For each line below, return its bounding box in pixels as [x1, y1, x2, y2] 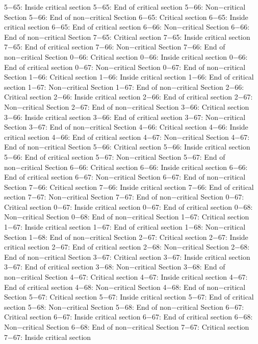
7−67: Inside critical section [4, 331, 91, 342]
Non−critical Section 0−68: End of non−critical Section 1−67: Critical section [4, 211, 249, 222]
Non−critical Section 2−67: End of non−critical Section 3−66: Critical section [4, 101, 249, 112]
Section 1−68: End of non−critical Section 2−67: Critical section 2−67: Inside [4, 231, 248, 242]
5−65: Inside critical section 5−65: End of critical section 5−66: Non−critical [4, 2, 246, 12]
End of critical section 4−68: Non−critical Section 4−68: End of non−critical [4, 281, 246, 292]
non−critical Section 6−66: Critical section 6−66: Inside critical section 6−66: [4, 161, 248, 172]
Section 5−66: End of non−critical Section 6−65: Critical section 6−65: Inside [4, 11, 248, 22]
